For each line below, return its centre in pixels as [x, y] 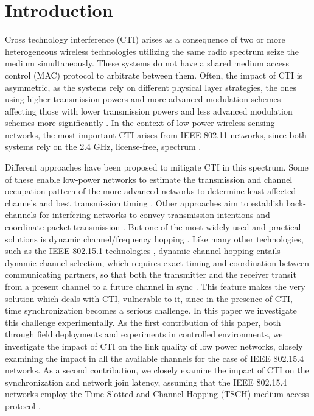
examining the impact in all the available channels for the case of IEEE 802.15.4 [155, 358]
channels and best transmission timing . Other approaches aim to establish [144, 203]
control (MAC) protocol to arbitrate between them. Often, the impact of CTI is [154, 75]
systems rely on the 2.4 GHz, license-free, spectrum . [103, 146]
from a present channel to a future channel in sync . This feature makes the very [155, 286]
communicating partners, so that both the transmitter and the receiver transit [151, 274]
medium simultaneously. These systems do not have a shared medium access [147, 63]
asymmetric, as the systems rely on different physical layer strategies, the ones [151, 87]
